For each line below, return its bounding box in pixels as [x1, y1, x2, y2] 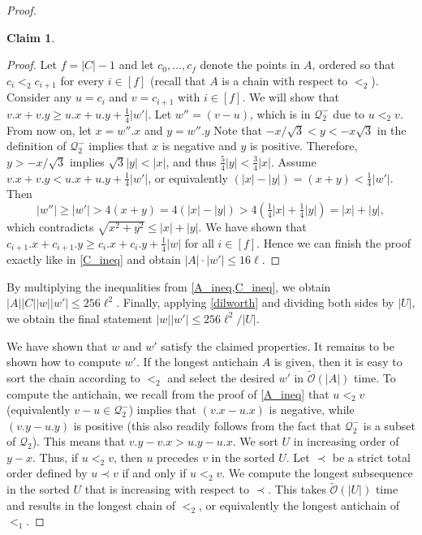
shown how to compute [6, 353, 121, 370]
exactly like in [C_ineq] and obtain [6, 251, 181, 268]
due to [333, 105, 365, 122]
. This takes [268, 481, 326, 498]
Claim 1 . [6, 28, 55, 45]
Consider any [6, 88, 72, 106]
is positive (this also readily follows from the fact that [73, 416, 342, 434]
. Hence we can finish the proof [256, 234, 411, 251]
